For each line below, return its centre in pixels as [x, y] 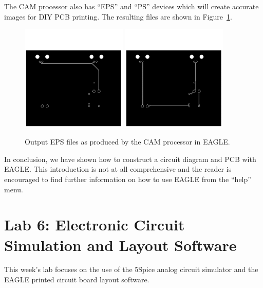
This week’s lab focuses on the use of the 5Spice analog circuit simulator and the [131, 269]
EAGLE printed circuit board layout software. [77, 280]
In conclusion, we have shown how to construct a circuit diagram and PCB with [130, 159]
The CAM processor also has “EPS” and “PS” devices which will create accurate [131, 6]
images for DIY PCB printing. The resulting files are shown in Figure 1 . [118, 16]
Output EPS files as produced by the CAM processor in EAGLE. [127, 142]
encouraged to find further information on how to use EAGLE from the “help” [128, 179]
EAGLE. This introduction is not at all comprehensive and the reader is [118, 169]
